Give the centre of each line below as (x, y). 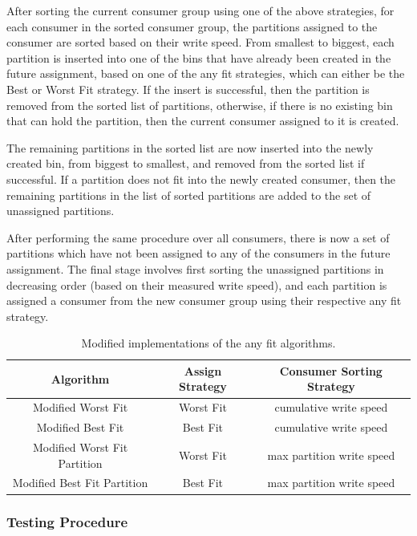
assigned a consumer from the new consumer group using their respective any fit (204, 300)
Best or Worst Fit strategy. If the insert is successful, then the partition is (188, 89)
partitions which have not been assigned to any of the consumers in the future (198, 253)
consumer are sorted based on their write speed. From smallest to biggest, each (200, 42)
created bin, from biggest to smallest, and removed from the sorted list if (186, 163)
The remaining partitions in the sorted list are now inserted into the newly (190, 147)
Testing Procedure (67, 522)
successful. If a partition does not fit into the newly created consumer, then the (201, 179)
